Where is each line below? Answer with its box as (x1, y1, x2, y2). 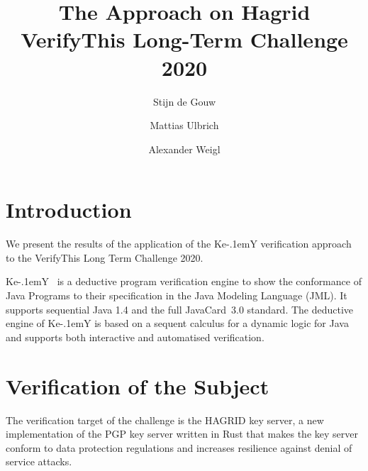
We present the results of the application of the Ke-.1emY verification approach (6, 236, 352, 251)
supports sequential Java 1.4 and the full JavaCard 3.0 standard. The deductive (6, 301, 354, 316)
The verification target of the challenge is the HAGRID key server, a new (6, 412, 324, 427)
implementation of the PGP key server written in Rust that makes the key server (6, 426, 358, 441)
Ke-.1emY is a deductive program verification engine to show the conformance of (6, 274, 362, 289)
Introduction (6, 195, 132, 224)
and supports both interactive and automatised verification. (6, 329, 264, 344)
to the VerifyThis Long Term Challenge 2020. (6, 250, 203, 265)
